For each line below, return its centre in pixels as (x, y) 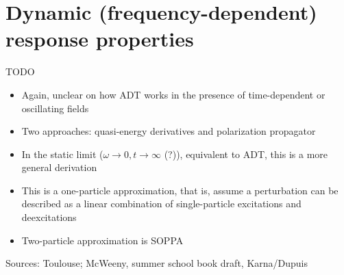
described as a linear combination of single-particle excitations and (161, 204)
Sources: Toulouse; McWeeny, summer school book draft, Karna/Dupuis (157, 263)
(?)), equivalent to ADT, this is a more (246, 154)
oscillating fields (55, 108)
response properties (100, 39)
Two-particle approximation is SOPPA (102, 240)
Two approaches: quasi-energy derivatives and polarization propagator (169, 131)
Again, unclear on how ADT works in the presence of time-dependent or (173, 94)
